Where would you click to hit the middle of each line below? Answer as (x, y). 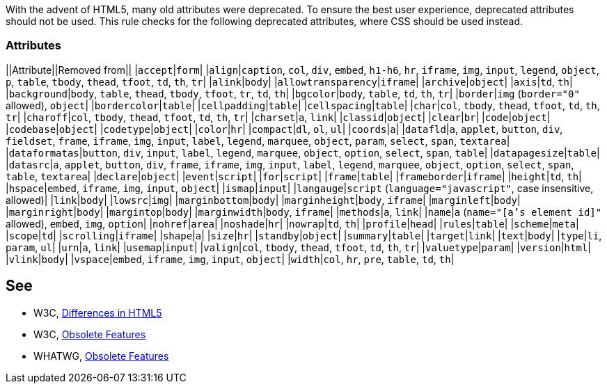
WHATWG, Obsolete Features (101, 356)
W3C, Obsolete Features (90, 334)
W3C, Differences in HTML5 (98, 312)
